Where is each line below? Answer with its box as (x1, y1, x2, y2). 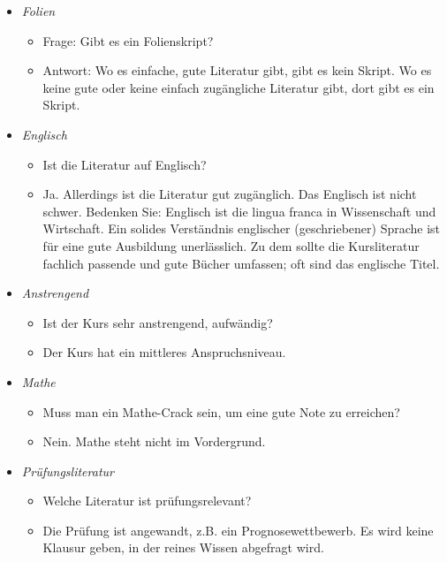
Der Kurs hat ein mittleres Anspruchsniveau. (42, 343, 286, 361)
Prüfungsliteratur (21, 461, 114, 480)
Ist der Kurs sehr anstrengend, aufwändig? (42, 313, 273, 331)
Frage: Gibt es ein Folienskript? (42, 31, 214, 49)
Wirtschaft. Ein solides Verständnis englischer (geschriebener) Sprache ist (42, 219, 441, 238)
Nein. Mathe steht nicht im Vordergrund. (42, 432, 266, 451)
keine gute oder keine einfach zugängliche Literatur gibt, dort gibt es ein (42, 78, 435, 96)
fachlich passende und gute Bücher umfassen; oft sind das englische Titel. (42, 254, 440, 272)
